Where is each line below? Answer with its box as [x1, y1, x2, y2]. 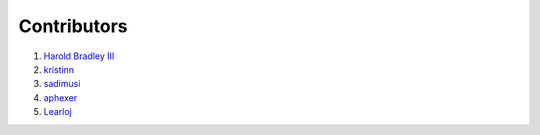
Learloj [43, 106, 72, 118]
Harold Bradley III [43, 50, 115, 62]
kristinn [43, 63, 75, 75]
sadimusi [43, 78, 81, 90]
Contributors [18, 15, 129, 37]
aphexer [43, 91, 78, 104]
